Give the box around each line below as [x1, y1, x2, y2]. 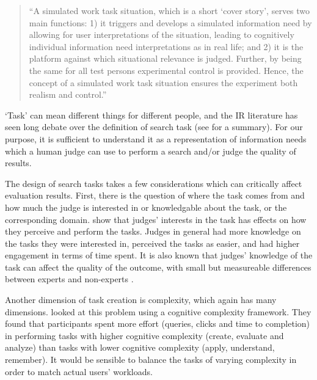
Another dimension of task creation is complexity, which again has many [5, 293, 277, 306]
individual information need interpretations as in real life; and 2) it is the [29, 40, 304, 53]
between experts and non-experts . [5, 272, 134, 285]
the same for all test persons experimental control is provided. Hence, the [29, 64, 304, 76]
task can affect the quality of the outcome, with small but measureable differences [5, 260, 312, 273]
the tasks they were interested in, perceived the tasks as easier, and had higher [5, 236, 300, 249]
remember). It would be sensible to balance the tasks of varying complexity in [5, 353, 297, 366]
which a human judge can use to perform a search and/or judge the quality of [5, 144, 296, 157]
